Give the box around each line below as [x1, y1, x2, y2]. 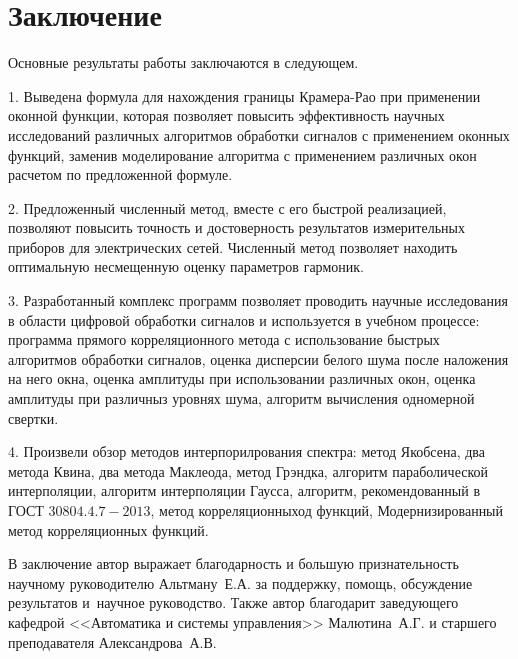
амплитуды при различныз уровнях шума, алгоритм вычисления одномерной [8, 388, 475, 409]
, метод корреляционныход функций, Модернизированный [150, 500, 504, 520]
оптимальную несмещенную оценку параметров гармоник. [8, 256, 364, 277]
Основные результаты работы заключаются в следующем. [8, 52, 359, 73]
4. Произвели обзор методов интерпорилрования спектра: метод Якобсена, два [8, 441, 485, 462]
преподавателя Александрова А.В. [8, 631, 217, 652]
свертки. [8, 407, 59, 428]
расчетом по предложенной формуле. [8, 164, 233, 185]
